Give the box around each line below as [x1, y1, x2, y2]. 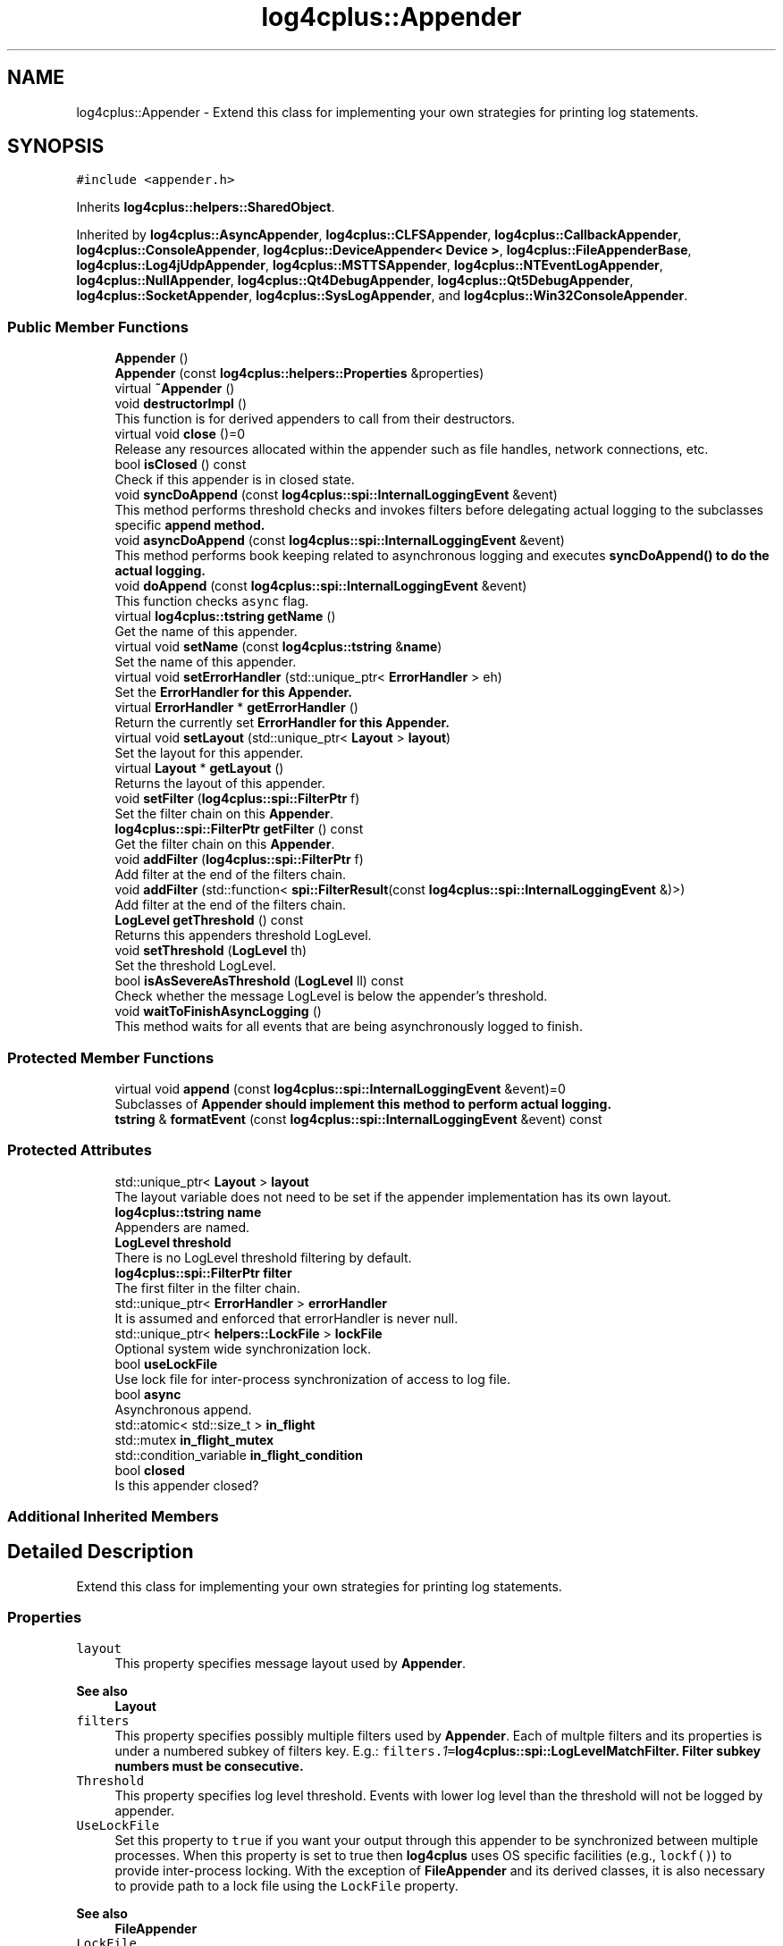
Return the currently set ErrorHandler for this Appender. [114, 715, 450, 731]
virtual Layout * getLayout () [114, 760, 284, 776]
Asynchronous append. [114, 1401, 252, 1417]
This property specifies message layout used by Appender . [114, 1655, 466, 1671]
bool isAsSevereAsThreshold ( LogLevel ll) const [114, 973, 404, 989]
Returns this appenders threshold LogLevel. [114, 927, 372, 944]
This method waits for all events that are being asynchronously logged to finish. [114, 1019, 583, 1035]
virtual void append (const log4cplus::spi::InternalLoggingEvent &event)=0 [114, 1080, 566, 1096]
